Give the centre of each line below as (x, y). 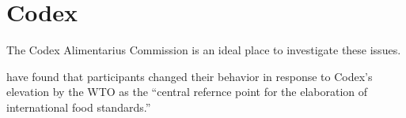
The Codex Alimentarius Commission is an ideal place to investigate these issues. (204, 50)
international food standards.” (79, 107)
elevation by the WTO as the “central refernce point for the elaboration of (187, 92)
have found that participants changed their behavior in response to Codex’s (190, 76)
